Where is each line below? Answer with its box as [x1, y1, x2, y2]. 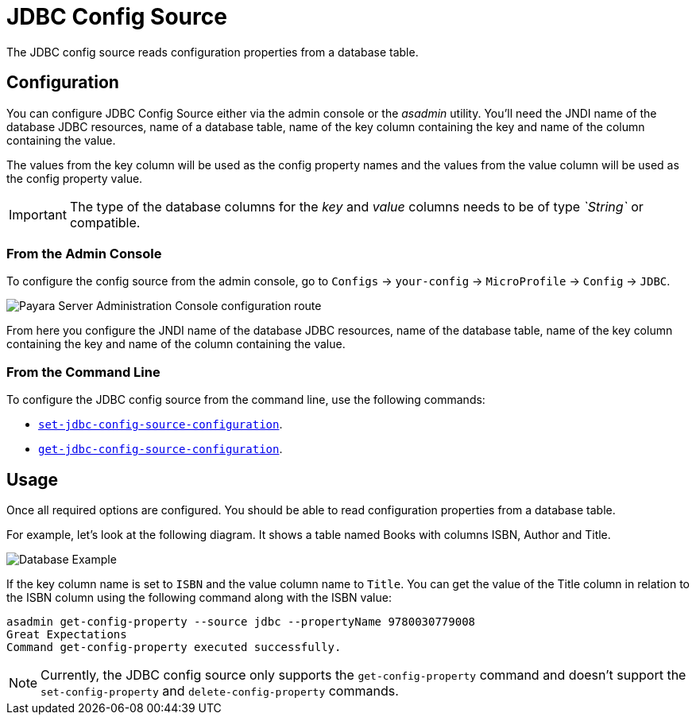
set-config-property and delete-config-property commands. [41, 682, 399, 699]
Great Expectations [6, 627, 127, 641]
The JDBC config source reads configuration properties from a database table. [6, 45, 419, 59]
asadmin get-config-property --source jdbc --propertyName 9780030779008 [6, 614, 476, 628]
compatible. [69, 214, 141, 231]
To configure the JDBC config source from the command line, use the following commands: [6, 393, 485, 407]
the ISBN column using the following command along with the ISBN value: [6, 590, 392, 604]
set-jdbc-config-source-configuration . [38, 417, 283, 432]
